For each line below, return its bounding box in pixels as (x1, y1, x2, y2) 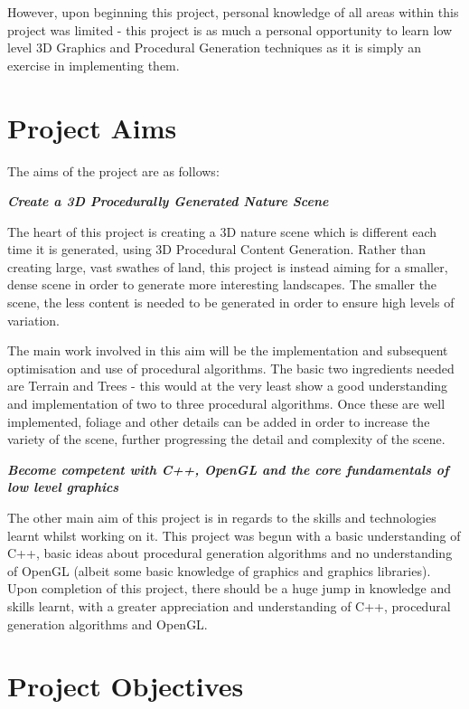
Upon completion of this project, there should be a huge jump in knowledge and (7, 579, 452, 598)
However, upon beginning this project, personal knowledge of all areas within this (7, 3, 459, 21)
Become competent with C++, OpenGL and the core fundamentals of (7, 459, 449, 478)
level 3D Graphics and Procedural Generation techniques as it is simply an (7, 38, 422, 57)
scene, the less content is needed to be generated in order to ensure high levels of (7, 293, 455, 312)
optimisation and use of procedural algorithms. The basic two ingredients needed (7, 358, 455, 377)
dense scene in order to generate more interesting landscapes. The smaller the (7, 275, 437, 294)
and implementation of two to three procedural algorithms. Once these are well (7, 394, 446, 413)
